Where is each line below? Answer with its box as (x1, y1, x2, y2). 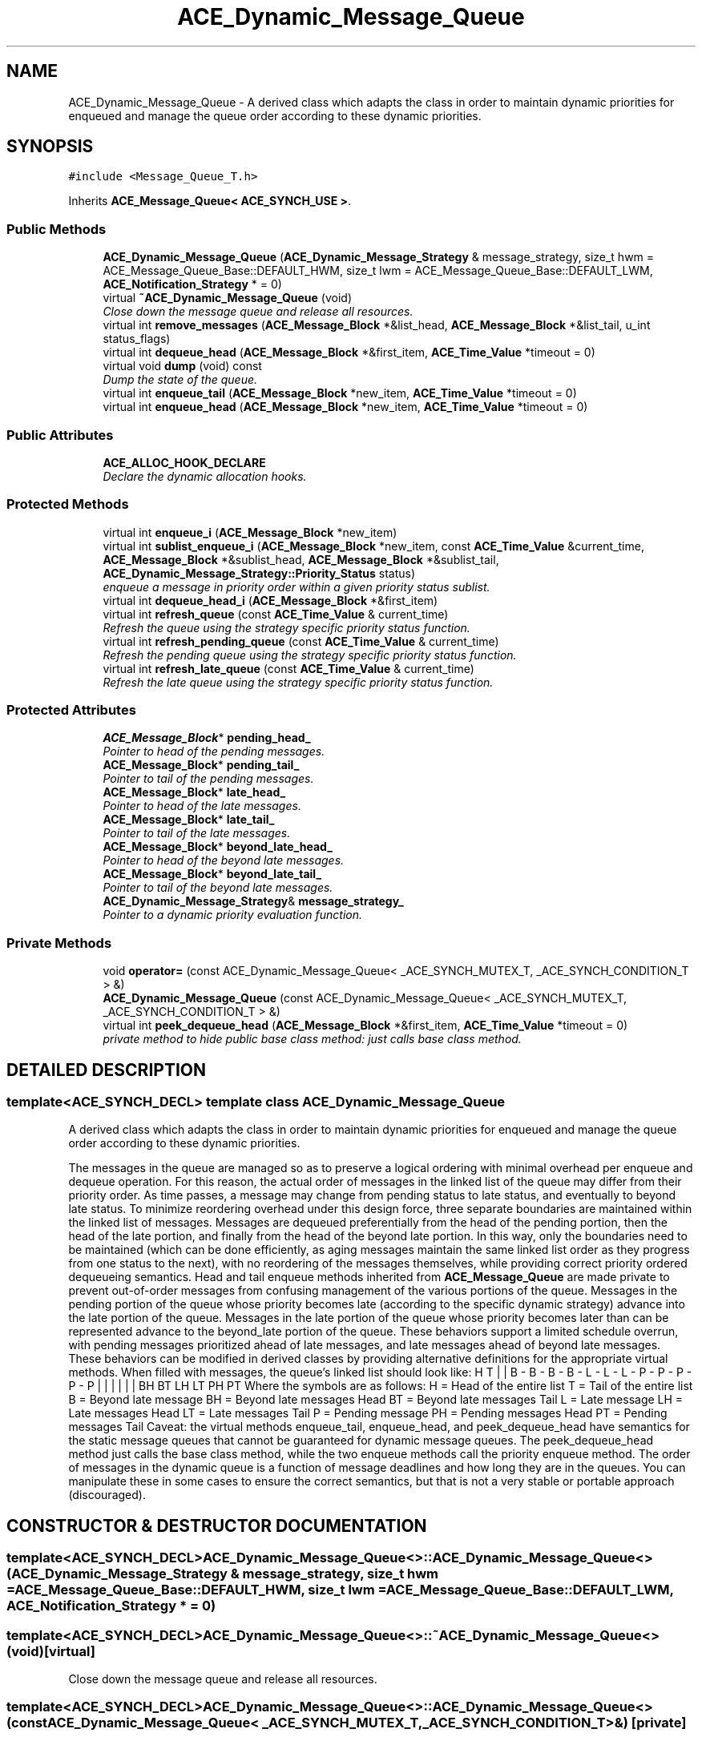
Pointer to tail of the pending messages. (103, 772, 314, 786)
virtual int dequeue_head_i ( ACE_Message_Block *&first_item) (103, 593, 438, 607)
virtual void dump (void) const (103, 359, 262, 373)
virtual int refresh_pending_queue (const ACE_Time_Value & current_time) (103, 634, 499, 648)
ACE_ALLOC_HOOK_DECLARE (103, 455, 266, 470)
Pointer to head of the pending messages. (103, 744, 325, 759)
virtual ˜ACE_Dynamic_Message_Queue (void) (103, 291, 352, 305)
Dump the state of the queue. (103, 373, 258, 387)
